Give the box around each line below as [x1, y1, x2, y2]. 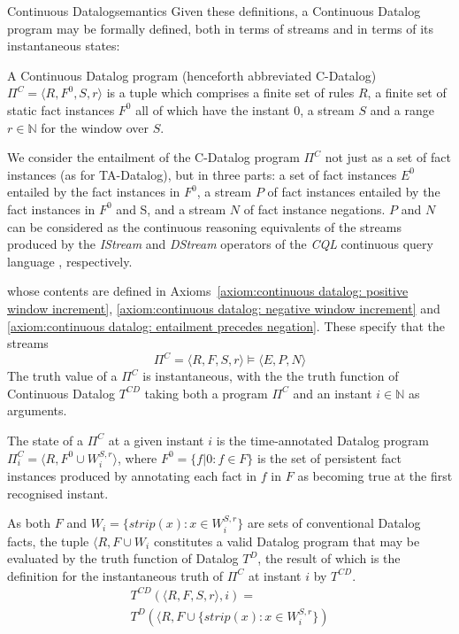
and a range [370, 100, 435, 119]
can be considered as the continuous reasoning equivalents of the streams [7, 217, 402, 236]
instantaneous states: [7, 36, 120, 55]
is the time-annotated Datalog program [216, 430, 430, 449]
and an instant [293, 383, 372, 402]
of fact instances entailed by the [267, 182, 440, 201]
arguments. [7, 401, 67, 420]
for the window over [41, 118, 149, 136]
